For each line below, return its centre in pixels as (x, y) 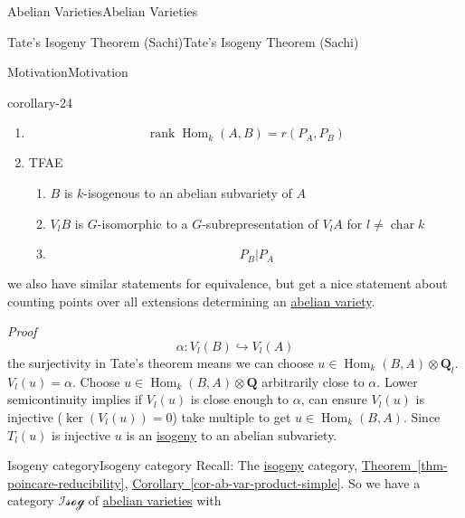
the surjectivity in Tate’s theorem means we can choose (161, 362)
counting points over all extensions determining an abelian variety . (191, 301)
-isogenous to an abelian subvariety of (188, 192)
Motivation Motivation (68, 72)
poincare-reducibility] (66, 482)
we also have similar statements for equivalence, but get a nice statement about (228, 283)
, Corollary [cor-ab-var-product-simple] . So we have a (272, 482)
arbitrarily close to (313, 381)
